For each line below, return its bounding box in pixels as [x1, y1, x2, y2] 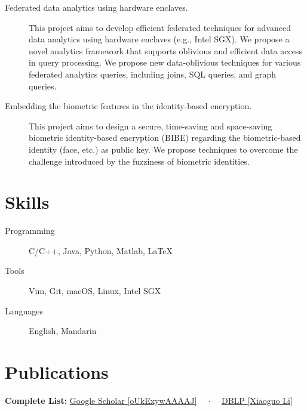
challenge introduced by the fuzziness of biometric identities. [29, 154, 250, 167]
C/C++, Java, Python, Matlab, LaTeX [29, 244, 173, 257]
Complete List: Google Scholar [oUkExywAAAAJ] [5, 394, 197, 406]
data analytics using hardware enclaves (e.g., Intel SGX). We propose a [29, 33, 290, 45]
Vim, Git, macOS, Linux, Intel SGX [29, 285, 161, 297]
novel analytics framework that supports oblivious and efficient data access [29, 44, 302, 57]
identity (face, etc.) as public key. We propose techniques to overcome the [29, 143, 298, 155]
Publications [5, 360, 109, 384]
